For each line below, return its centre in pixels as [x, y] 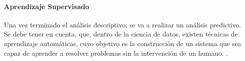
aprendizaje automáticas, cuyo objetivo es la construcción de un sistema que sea [123, 43]
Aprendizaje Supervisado [47, 6]
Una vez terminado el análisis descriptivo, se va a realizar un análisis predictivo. [122, 24]
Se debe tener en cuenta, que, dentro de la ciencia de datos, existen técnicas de [121, 34]
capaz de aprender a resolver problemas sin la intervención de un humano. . [116, 53]
